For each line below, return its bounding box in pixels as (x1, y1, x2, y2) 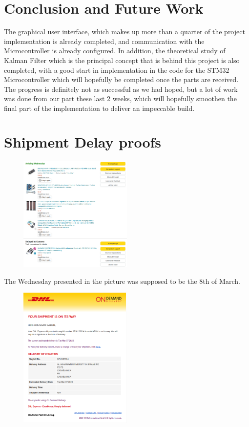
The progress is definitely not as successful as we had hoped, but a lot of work (4, 84, 238, 94)
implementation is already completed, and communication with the (4, 36, 205, 46)
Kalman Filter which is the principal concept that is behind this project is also (4, 55, 240, 65)
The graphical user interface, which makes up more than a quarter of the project (4, 26, 245, 37)
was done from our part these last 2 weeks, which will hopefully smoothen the (4, 93, 237, 104)
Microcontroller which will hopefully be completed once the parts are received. (4, 74, 239, 85)
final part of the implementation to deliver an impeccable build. (4, 103, 195, 113)
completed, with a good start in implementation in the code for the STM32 (4, 64, 229, 75)
